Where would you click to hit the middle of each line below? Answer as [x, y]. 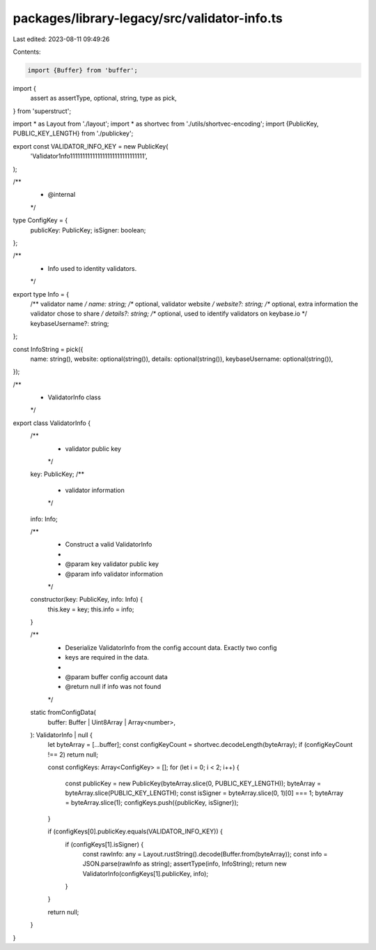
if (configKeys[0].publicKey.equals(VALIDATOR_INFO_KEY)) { [135, 831]
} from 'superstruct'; [42, 111]
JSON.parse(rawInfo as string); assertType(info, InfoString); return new [185, 864]
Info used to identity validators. [92, 268]
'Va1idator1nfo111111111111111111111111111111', [89, 156]
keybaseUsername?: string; [70, 323]
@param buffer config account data [117, 677]
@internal [62, 195]
